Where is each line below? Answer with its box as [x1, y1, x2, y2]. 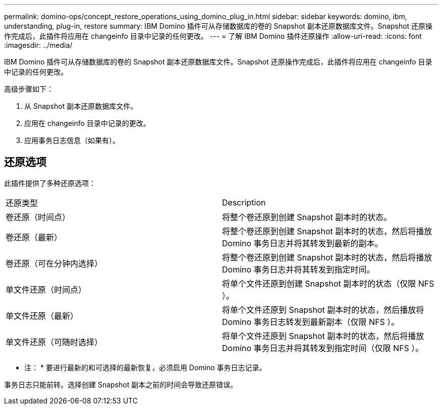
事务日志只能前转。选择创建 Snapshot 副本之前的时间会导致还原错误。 [4, 380, 238, 389]
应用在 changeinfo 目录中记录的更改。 [24, 119, 150, 127]
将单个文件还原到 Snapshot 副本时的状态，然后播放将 [222, 304, 424, 315]
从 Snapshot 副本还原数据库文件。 [24, 102, 138, 110]
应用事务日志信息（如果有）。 [24, 136, 120, 145]
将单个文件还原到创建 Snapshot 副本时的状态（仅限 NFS [222, 278, 434, 289]
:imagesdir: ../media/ [4, 41, 73, 49]
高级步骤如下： [4, 85, 53, 93]
